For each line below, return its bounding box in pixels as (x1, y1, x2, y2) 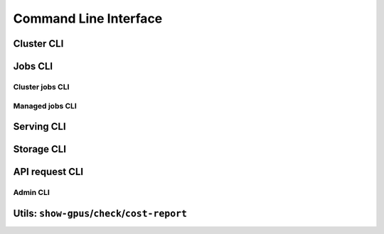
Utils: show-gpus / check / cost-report (13, 207, 188, 219)
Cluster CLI (13, 38, 64, 50)
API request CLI (13, 166, 84, 178)
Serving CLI (13, 121, 67, 133)
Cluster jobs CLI (13, 82, 70, 91)
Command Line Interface (13, 11, 163, 26)
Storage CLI (13, 143, 67, 155)
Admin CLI (13, 188, 50, 198)
